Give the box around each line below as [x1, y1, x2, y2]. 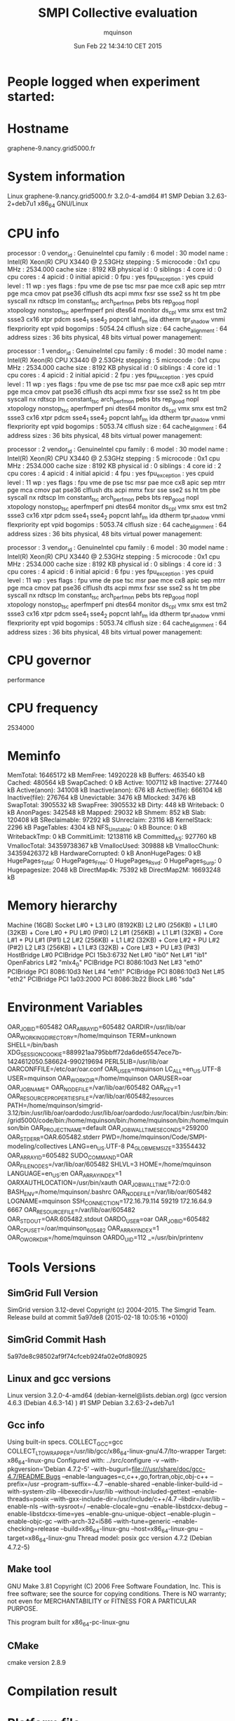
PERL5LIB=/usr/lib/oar [105, 1057, 169, 1065]
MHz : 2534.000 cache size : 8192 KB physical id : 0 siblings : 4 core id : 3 [7, 559, 222, 568]
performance [7, 675, 46, 684]
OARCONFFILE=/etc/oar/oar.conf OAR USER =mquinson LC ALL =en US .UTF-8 [7, 1065, 222, 1075]
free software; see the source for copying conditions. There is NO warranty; [7, 1589, 227, 1597]
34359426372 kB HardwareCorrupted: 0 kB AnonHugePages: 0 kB [7, 849, 201, 858]
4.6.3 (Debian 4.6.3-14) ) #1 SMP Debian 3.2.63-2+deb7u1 [7, 1399, 175, 1407]
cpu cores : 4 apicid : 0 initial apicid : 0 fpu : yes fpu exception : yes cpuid [7, 272, 214, 283]
